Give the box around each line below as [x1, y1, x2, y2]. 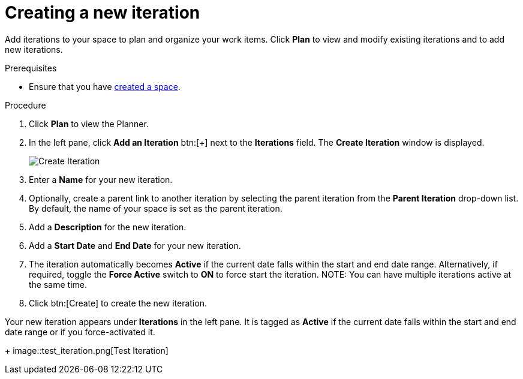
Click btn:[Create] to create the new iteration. [29, 297, 207, 308]
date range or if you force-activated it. [5, 326, 155, 337]
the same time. [29, 279, 88, 290]
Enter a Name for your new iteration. [29, 174, 173, 185]
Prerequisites [5, 62, 57, 73]
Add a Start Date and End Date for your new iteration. [29, 240, 241, 251]
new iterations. [5, 44, 63, 55]
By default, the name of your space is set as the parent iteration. [29, 203, 282, 213]
